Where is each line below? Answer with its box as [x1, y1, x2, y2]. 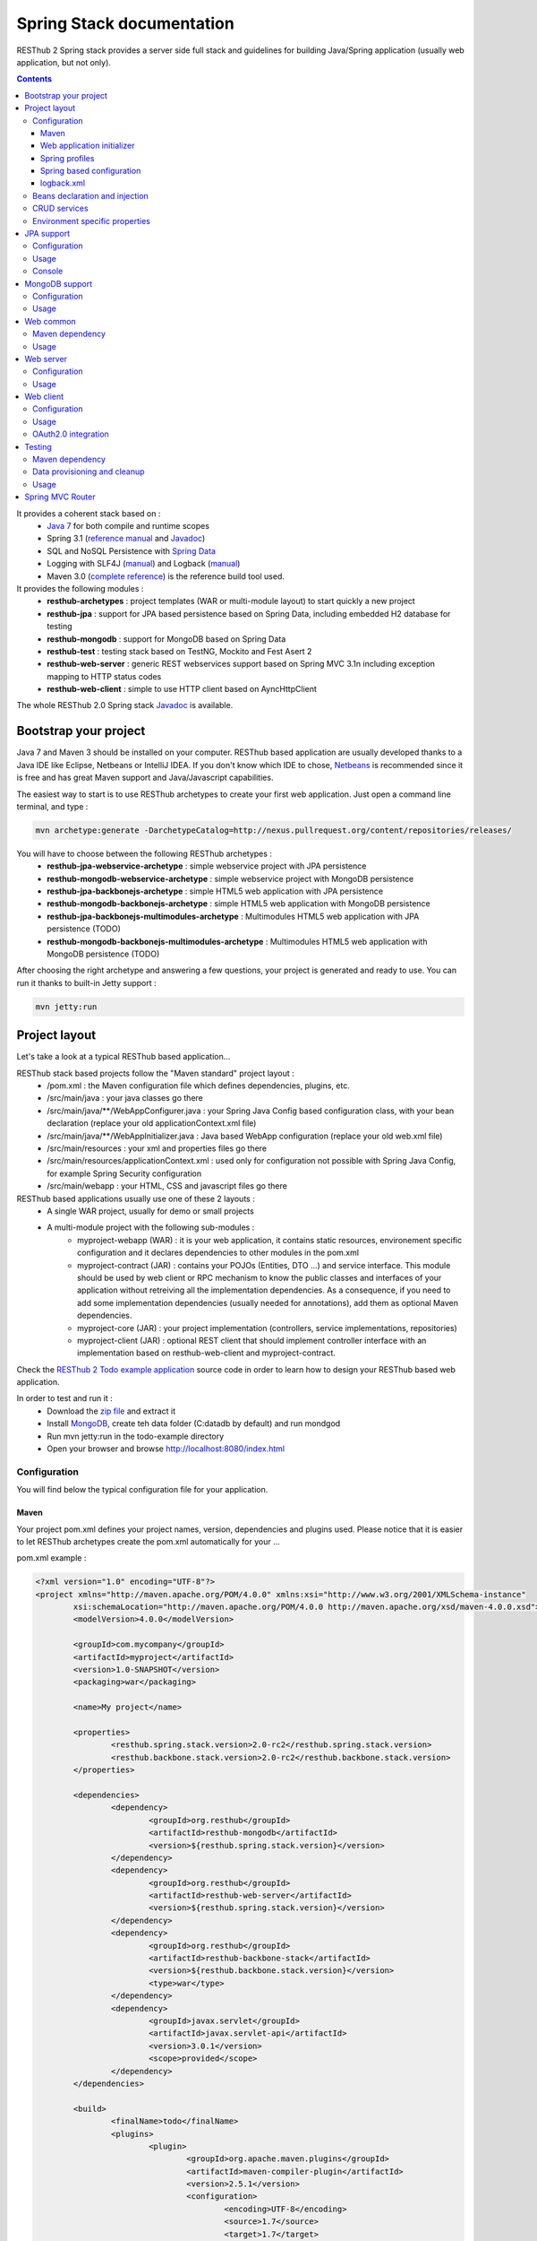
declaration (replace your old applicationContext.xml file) [47, 1118, 257, 1129]
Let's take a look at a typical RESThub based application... [16, 1051, 231, 1062]
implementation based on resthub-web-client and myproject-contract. [77, 1347, 336, 1358]
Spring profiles [40, 152, 95, 163]
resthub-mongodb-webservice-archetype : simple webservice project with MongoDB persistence [47, 873, 414, 884]
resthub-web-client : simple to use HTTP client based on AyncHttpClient [47, 684, 318, 695]
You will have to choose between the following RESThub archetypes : [16, 848, 273, 859]
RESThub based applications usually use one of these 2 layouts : [16, 1193, 255, 1204]
